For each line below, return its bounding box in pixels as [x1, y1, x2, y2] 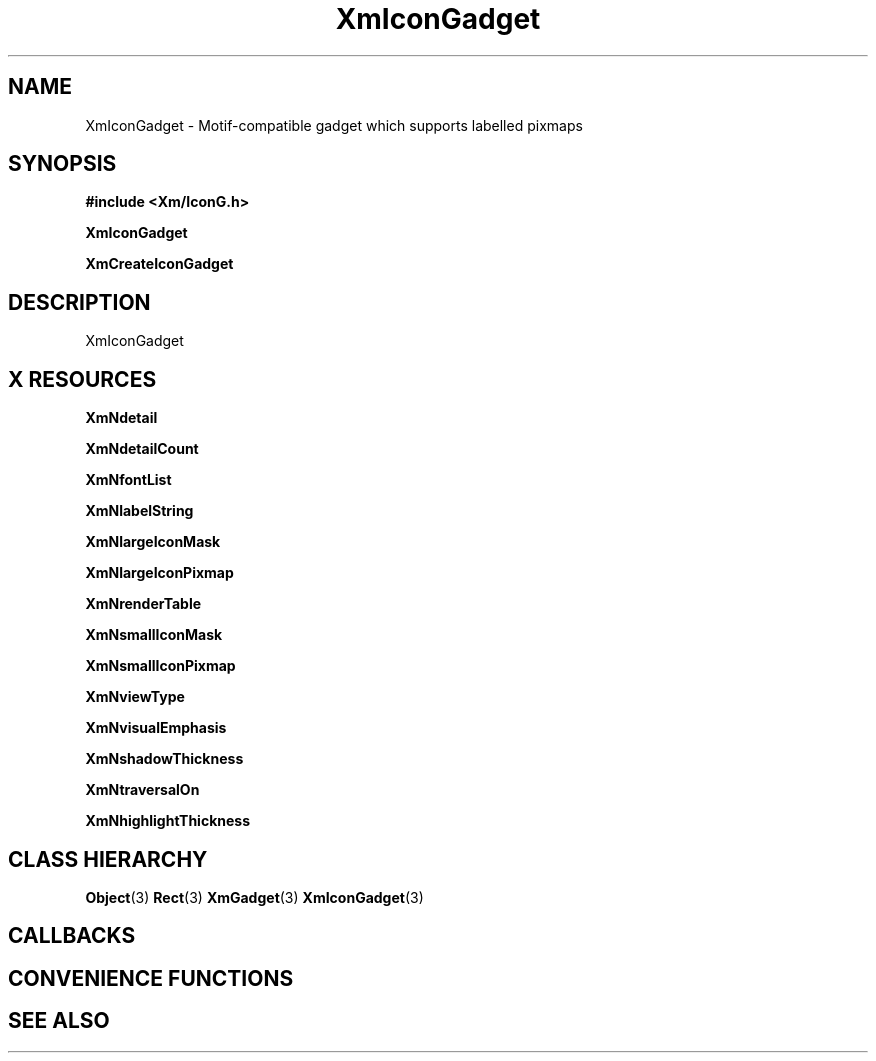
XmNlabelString [85, 502, 194, 520]
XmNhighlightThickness [85, 812, 250, 830]
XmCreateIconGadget [85, 255, 234, 273]
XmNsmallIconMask [85, 626, 223, 644]
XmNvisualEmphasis [85, 719, 227, 737]
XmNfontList [85, 471, 172, 489]
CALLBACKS [8, 923, 136, 949]
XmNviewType [85, 688, 185, 706]
